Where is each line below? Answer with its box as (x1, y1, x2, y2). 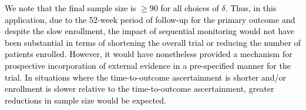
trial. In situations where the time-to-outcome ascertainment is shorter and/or (5, 71, 286, 83)
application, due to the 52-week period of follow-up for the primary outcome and (5, 13, 295, 25)
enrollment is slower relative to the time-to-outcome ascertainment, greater (5, 82, 274, 95)
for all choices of (160, 2, 219, 14)
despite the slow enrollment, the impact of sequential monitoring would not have (5, 25, 295, 37)
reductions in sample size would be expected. (5, 94, 166, 106)
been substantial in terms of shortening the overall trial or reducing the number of (5, 36, 301, 48)
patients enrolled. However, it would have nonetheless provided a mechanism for (5, 48, 292, 60)
